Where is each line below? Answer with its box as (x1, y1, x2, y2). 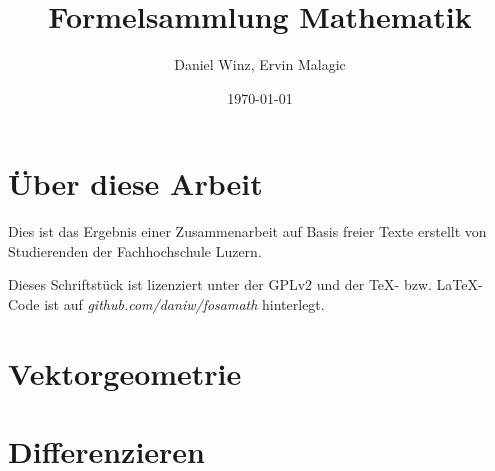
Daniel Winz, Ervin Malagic (174, 54, 346, 75)
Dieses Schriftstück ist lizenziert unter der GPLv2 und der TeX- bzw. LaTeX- (8, 274, 483, 295)
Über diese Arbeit (8, 163, 263, 204)
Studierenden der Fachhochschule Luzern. (8, 240, 262, 261)
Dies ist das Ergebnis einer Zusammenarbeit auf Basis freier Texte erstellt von (8, 221, 487, 242)
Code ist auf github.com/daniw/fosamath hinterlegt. (8, 294, 325, 315)
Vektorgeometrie (8, 352, 242, 393)
